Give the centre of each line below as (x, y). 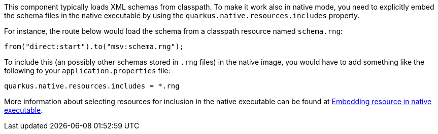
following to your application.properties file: (87, 71)
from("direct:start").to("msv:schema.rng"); (94, 47)
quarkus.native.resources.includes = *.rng (92, 86)
